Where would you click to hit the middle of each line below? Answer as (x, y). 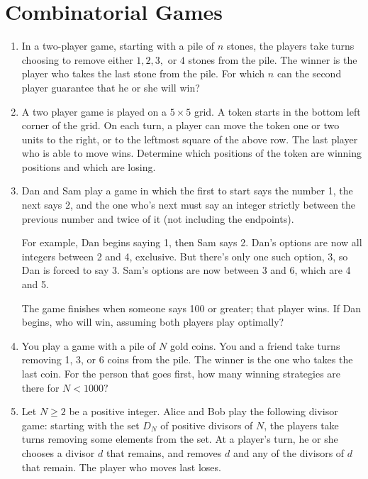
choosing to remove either (77, 59)
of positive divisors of (207, 425)
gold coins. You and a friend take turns (255, 345)
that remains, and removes (164, 452)
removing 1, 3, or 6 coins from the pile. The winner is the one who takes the (187, 359)
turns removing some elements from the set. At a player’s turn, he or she (180, 439)
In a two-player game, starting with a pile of (118, 46)
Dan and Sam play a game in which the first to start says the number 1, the (187, 191)
